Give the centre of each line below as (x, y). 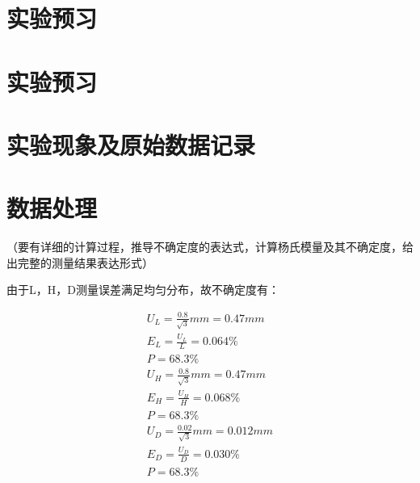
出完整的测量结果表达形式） (80, 262)
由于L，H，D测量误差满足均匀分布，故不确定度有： (143, 290)
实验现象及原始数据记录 (131, 144)
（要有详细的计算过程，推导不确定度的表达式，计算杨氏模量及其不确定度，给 (210, 247)
